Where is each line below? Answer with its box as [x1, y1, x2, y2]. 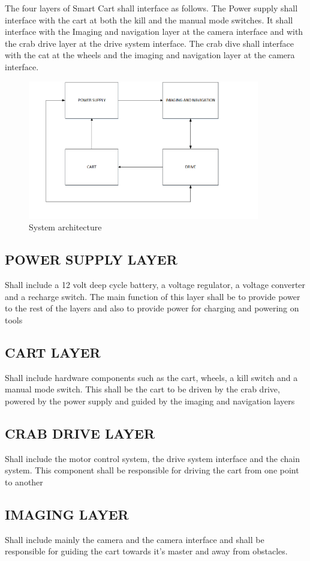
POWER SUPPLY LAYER [5, 250, 177, 269]
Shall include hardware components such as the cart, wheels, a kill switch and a [5, 371, 298, 383]
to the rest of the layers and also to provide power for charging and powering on [5, 302, 299, 314]
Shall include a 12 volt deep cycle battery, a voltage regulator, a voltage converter [5, 278, 306, 291]
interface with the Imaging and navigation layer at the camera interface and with [5, 25, 303, 38]
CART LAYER [5, 343, 101, 361]
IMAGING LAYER [5, 505, 129, 523]
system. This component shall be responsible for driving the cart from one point [5, 464, 299, 476]
